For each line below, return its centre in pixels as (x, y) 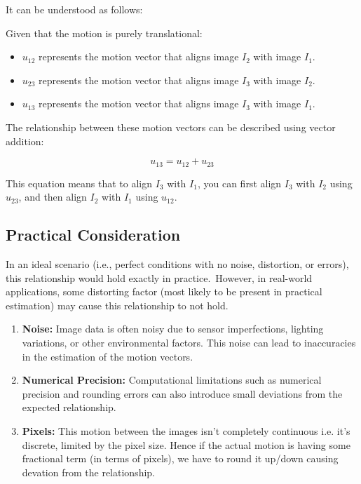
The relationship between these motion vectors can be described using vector (171, 127)
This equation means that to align (79, 183)
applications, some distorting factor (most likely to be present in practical (164, 291)
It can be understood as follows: (74, 9)
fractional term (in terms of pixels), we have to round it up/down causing (180, 458)
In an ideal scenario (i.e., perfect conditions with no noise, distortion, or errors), (177, 264)
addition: (25, 141)
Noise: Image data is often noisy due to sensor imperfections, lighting (173, 329)
